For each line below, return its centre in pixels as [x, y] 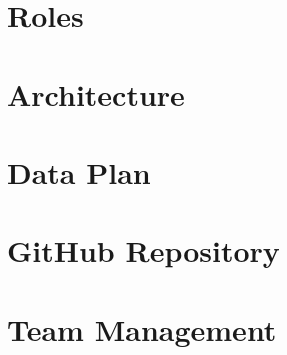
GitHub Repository [143, 250]
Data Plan [79, 171]
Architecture [96, 93]
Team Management [142, 328]
